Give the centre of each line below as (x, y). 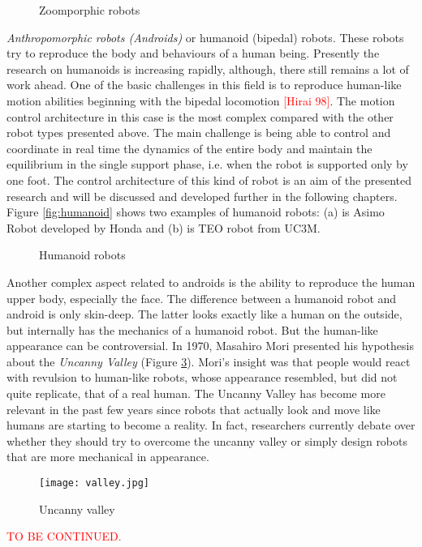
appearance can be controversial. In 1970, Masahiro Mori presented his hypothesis (210, 346)
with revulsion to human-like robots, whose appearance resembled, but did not (202, 377)
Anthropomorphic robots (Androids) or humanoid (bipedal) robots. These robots (205, 37)
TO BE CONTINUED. (64, 536)
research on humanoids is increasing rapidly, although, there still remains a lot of (208, 68)
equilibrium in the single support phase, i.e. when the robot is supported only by (207, 164)
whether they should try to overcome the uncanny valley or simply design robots (207, 440)
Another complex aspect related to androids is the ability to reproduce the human (211, 282)
